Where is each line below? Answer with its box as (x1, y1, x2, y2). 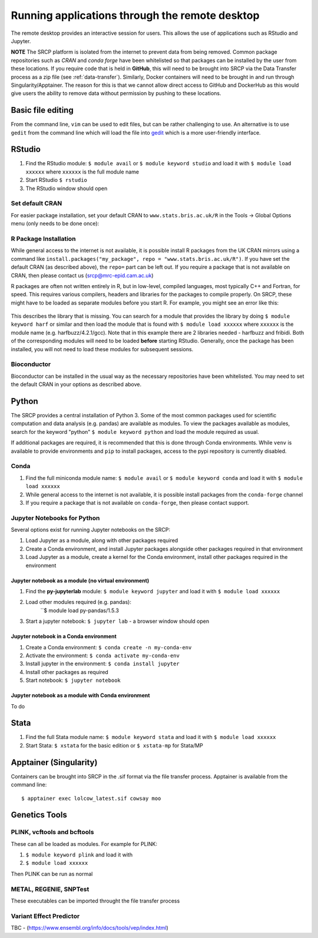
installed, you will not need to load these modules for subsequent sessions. (11, 345, 194, 352)
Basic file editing (11, 105, 74, 115)
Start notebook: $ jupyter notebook (25, 676, 121, 684)
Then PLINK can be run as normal (11, 870, 93, 877)
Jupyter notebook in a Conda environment (11, 633, 117, 640)
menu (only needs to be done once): (11, 220, 100, 227)
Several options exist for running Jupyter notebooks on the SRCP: (11, 526, 171, 534)
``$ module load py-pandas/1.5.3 (40, 607, 119, 614)
